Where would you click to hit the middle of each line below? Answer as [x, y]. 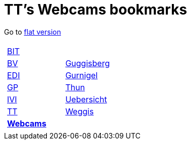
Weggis [79, 111]
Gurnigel [81, 75]
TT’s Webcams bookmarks [96, 10]
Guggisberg [87, 63]
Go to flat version [33, 32]
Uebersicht [86, 99]
